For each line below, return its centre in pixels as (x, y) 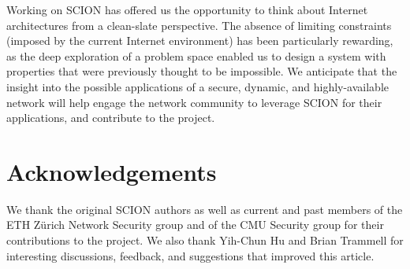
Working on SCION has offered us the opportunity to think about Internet (187, 9)
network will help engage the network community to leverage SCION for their (194, 102)
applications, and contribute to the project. (111, 118)
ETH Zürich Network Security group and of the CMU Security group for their (195, 225)
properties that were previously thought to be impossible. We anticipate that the (202, 71)
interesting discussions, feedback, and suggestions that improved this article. (190, 255)
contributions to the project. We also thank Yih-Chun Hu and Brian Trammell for (205, 240)
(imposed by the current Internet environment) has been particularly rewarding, (200, 41)
